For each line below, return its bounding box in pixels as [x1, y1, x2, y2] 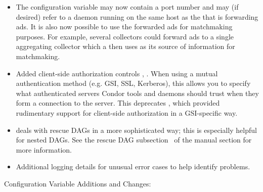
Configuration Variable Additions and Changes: [4, 178, 151, 188]
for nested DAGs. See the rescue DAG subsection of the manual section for [16, 134, 252, 145]
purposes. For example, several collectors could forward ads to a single [16, 31, 234, 41]
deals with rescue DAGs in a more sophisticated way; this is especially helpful [16, 124, 257, 135]
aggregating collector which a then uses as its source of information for [16, 41, 235, 52]
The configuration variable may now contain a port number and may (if [16, 2, 239, 12]
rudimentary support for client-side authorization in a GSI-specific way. [16, 107, 238, 118]
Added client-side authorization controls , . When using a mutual [16, 68, 218, 78]
